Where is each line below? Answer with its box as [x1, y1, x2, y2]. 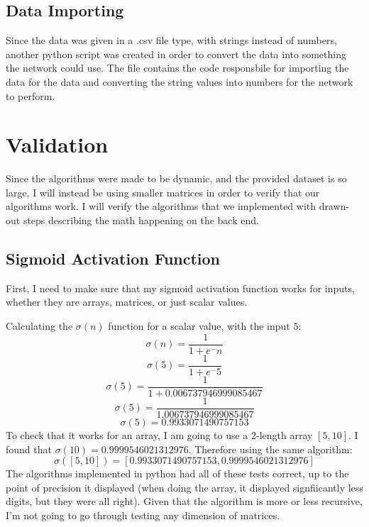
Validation [6, 130, 109, 159]
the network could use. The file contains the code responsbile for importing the [6, 60, 349, 75]
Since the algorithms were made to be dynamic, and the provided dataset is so [6, 171, 347, 186]
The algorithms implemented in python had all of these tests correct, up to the [6, 466, 349, 481]
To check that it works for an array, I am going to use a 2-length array [6, 427, 313, 442]
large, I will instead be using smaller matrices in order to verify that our [6, 184, 320, 199]
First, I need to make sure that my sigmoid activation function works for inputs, [6, 280, 355, 295]
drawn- [319, 199, 350, 213]
